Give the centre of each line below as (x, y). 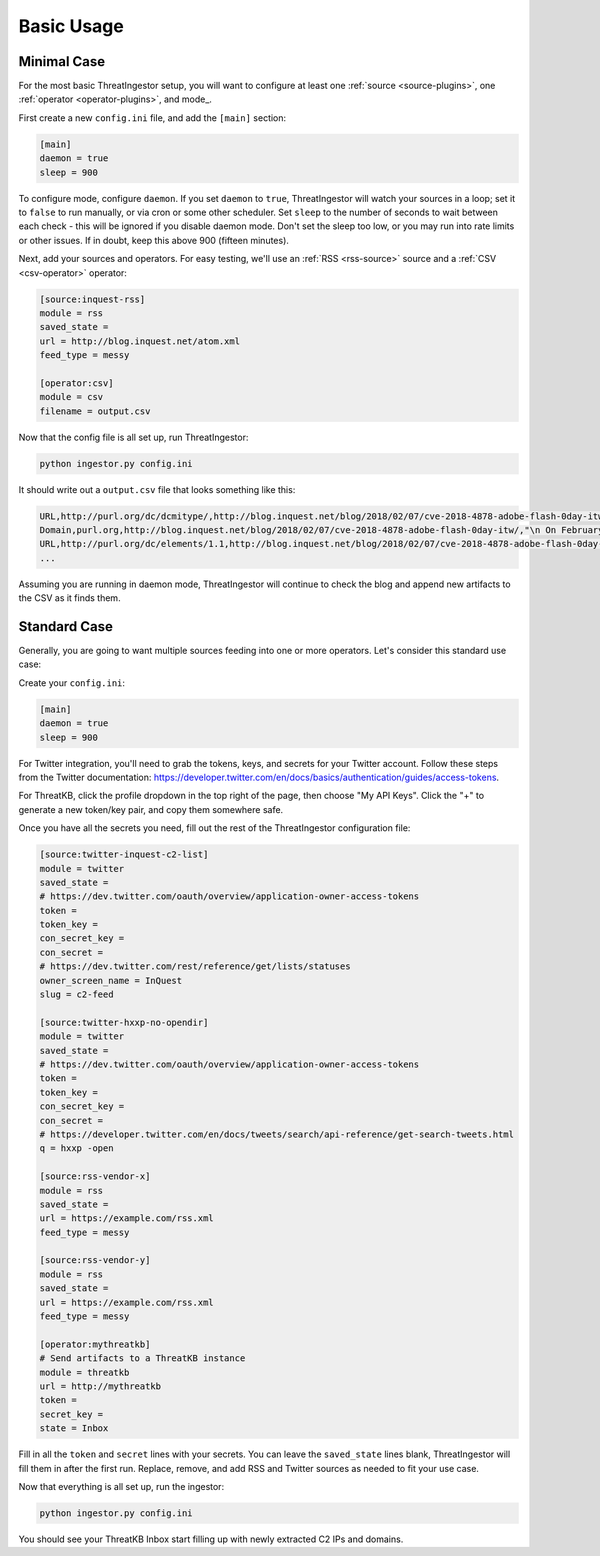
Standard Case (66, 626)
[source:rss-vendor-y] (95, 1260)
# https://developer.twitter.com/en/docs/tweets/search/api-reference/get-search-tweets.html (277, 1134)
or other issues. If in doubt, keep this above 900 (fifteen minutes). (154, 240)
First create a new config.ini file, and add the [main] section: (152, 117)
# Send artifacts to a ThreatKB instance (142, 1358)
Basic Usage (71, 26)
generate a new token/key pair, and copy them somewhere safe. (151, 809)
